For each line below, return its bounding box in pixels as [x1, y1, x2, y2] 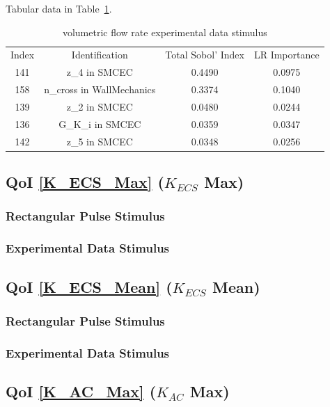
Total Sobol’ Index [165, 47, 244, 62]
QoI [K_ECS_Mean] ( [6, 276, 173, 297]
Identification [71, 47, 128, 62]
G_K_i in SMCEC [58, 116, 141, 131]
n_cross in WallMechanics [44, 82, 156, 97]
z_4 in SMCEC [66, 65, 133, 79]
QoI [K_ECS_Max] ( [6, 171, 164, 193]
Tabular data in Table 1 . [6, 1, 112, 15]
